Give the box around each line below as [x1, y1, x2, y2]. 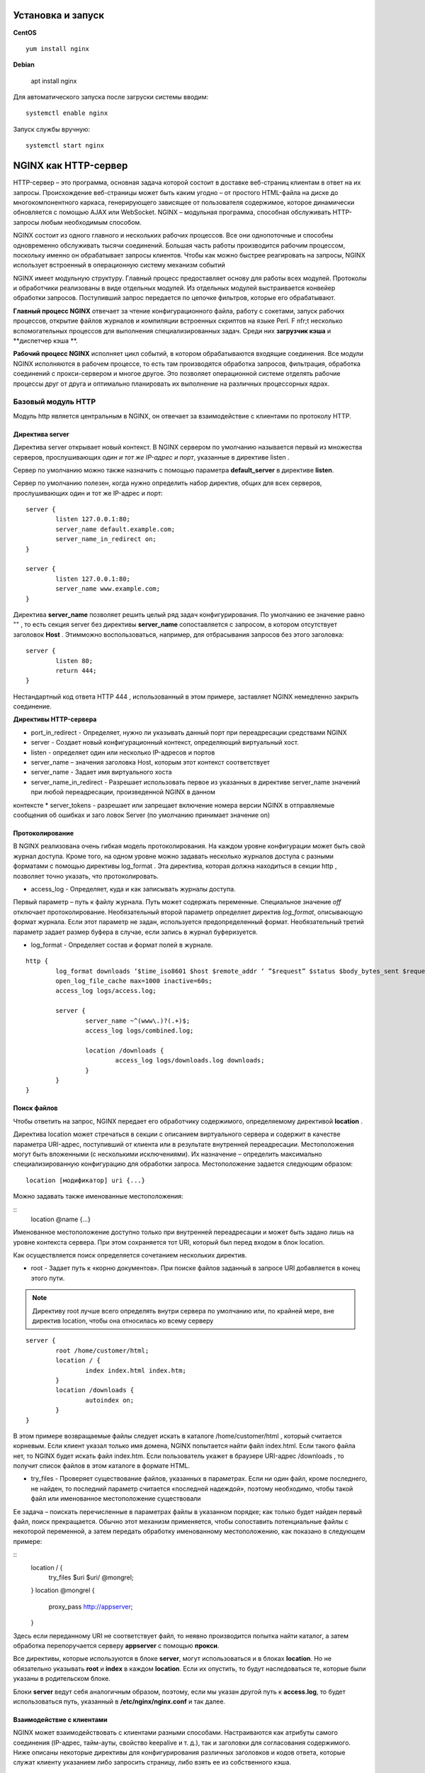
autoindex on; [85, 1396, 135, 1404]
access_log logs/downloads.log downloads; [115, 1057, 265, 1065]
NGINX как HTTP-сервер [13, 160, 128, 172]
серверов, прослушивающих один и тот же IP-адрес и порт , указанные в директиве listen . [13, 452, 290, 461]
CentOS [13, 28, 37, 37]
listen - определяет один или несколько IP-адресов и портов [30, 748, 215, 757]
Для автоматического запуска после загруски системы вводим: [13, 93, 209, 101]
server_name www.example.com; [55, 585, 161, 593]
